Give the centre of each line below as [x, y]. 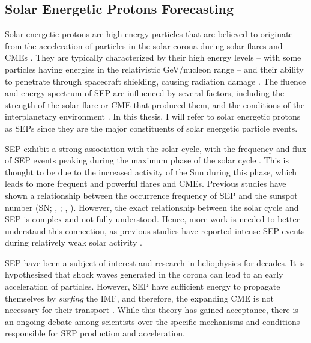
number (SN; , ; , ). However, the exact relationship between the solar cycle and [152, 207]
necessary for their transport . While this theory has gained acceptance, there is [152, 310]
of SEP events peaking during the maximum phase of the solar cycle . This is [147, 160]
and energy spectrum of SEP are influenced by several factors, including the [145, 93]
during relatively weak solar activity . [74, 242]
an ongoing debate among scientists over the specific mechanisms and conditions [152, 321]
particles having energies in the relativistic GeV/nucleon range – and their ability [154, 69]
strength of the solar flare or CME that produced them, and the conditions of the [155, 104]
